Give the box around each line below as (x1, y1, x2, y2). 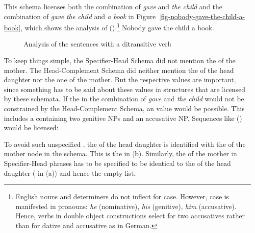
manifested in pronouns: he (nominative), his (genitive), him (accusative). (15, 201, 237, 211)
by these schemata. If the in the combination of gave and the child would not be (4, 93, 244, 104)
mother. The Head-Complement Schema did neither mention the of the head (4, 65, 234, 75)
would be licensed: (4, 122, 59, 133)
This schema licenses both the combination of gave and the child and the (4, 1, 223, 11)
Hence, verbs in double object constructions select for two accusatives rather (15, 210, 245, 221)
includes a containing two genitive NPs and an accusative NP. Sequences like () (4, 113, 242, 123)
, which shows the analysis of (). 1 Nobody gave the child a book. (20, 21, 214, 32)
